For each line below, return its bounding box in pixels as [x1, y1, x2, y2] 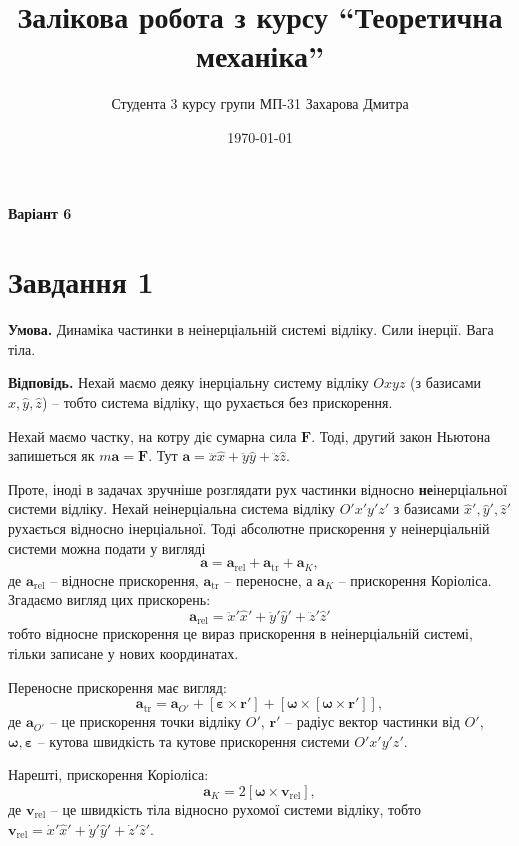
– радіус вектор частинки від [285, 711, 460, 732]
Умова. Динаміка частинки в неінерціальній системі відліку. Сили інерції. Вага [8, 319, 494, 340]
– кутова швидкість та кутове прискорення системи [37, 730, 350, 751]
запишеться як [8, 445, 95, 466]
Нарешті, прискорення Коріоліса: [8, 764, 209, 785]
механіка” [195, 35, 325, 76]
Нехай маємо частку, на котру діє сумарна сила [8, 425, 297, 446]
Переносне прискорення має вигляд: [8, 676, 227, 697]
